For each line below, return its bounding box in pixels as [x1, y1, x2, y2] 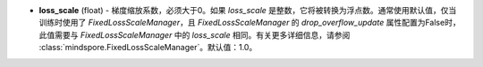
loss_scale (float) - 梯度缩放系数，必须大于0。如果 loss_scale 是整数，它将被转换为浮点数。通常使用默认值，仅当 [38, 5, 457, 15]
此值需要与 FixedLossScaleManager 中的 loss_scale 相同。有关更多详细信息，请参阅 [38, 29, 351, 40]
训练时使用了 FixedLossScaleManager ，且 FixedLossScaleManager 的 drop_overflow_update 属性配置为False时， [38, 18, 461, 28]
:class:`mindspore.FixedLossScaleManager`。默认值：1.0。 [38, 42, 258, 53]
